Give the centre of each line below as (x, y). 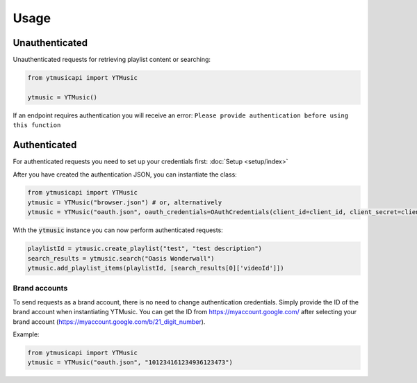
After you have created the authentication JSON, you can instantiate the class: (125, 174)
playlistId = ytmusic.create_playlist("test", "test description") (145, 249)
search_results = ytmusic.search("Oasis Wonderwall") (121, 258)
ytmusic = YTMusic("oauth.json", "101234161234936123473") (130, 362)
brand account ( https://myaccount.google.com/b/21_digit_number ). (109, 321)
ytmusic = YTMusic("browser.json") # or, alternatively (125, 202)
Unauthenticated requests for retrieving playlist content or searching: (112, 60)
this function (37, 125)
